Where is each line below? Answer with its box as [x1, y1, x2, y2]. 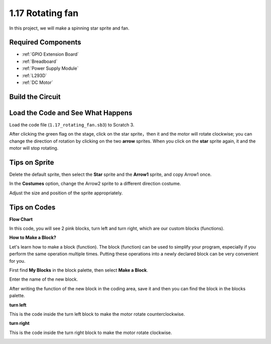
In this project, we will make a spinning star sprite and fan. [9, 25, 130, 31]
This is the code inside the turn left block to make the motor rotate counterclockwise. [9, 311, 185, 317]
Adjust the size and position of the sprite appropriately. [9, 190, 123, 196]
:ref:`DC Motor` [22, 79, 53, 85]
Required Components [9, 38, 81, 47]
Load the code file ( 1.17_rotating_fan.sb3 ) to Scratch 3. [9, 122, 134, 128]
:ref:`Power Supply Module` [22, 65, 79, 71]
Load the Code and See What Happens [9, 108, 132, 117]
